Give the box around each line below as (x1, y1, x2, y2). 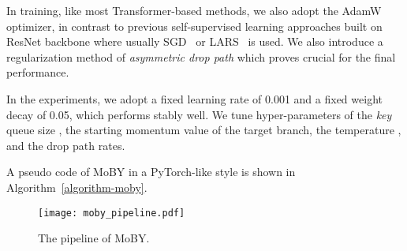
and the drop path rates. (6, 137, 125, 153)
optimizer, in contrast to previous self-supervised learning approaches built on (6, 17, 383, 34)
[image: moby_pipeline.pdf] (38, 207, 185, 219)
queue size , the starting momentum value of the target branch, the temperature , (6, 122, 401, 138)
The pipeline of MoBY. (38, 230, 150, 246)
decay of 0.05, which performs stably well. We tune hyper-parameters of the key (6, 106, 392, 122)
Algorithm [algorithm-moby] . (6, 178, 147, 195)
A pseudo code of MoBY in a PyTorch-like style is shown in (6, 163, 296, 180)
